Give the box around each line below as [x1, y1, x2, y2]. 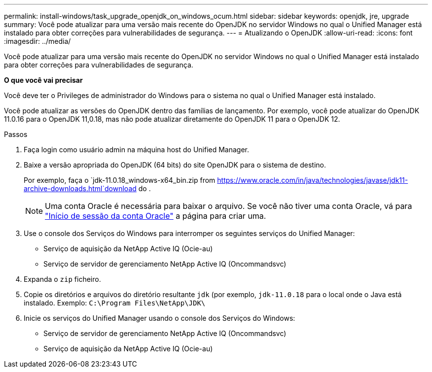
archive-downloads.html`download [24, 184, 137, 193]
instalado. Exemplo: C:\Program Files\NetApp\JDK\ [24, 299, 206, 307]
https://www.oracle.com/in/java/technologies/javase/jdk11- [217, 176, 408, 184]
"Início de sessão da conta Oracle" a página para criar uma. [45, 211, 266, 221]
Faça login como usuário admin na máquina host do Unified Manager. [24, 145, 250, 154]
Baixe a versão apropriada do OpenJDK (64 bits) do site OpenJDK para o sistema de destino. [24, 161, 326, 169]
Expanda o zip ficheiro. [24, 275, 101, 283]
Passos [4, 130, 28, 138]
